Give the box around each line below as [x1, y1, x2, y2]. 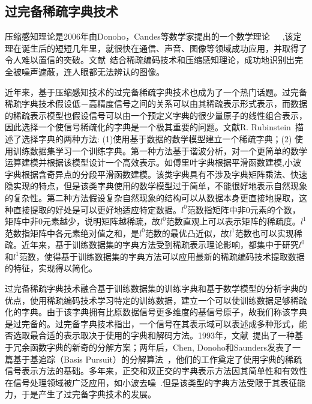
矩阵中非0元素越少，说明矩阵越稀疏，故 [5, 215, 160, 228]
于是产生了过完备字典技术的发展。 [21, 388, 156, 400]
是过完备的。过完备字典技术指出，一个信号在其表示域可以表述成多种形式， [5, 317, 299, 330]
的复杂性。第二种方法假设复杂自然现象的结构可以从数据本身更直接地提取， [5, 191, 299, 204]
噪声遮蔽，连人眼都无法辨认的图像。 [21, 65, 164, 77]
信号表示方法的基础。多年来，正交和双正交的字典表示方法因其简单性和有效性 [5, 364, 307, 377]
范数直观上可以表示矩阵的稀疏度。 [166, 215, 301, 228]
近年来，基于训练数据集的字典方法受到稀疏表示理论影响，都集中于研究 [21, 238, 299, 251]
